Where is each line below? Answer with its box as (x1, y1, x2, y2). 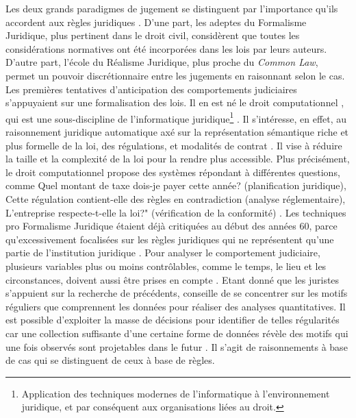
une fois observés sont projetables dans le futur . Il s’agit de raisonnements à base (5, 339, 348, 354)
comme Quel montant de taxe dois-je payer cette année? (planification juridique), (5, 178, 346, 193)
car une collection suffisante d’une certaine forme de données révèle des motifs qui (5, 325, 348, 340)
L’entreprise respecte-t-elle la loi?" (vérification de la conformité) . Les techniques (5, 205, 346, 219)
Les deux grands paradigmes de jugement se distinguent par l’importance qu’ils (5, 1, 338, 15)
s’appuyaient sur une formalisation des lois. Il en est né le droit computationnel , (5, 95, 344, 110)
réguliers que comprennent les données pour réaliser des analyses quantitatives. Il (5, 299, 346, 313)
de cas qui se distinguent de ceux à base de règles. (5, 353, 215, 367)
